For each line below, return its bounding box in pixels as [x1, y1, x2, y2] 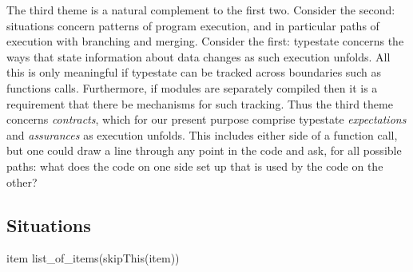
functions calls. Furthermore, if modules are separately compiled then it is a [6, 79, 378, 96]
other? [6, 173, 38, 190]
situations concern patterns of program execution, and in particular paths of [6, 17, 379, 34]
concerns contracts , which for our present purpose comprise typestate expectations [6, 111, 407, 128]
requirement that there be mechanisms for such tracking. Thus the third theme [6, 95, 393, 112]
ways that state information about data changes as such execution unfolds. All [6, 48, 391, 65]
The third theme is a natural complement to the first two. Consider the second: [6, 2, 395, 18]
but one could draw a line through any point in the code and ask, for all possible [6, 142, 402, 159]
